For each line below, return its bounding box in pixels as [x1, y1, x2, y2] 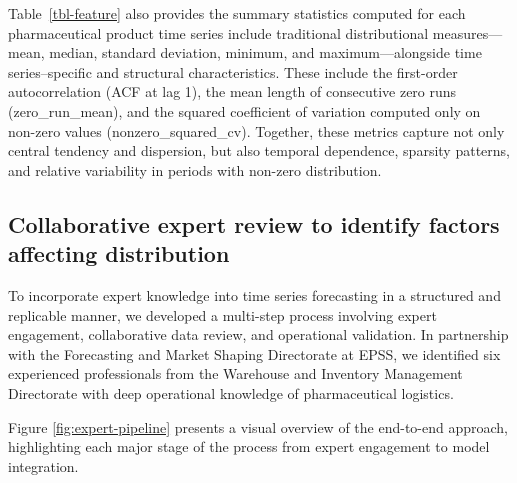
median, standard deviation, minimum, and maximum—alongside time [49, 42, 482, 63]
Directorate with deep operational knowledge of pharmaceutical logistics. [8, 382, 454, 403]
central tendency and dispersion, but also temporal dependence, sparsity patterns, [8, 140, 510, 161]
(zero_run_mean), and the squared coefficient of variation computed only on [8, 100, 481, 121]
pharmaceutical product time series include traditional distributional [8, 22, 429, 43]
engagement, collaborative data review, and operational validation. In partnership [8, 324, 509, 345]
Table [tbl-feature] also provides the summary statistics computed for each [8, 3, 466, 23]
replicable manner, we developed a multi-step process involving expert [8, 304, 437, 325]
